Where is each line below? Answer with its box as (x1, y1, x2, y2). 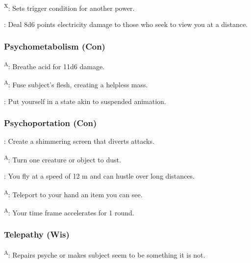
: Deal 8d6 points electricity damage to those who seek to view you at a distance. (4, 19, 248, 29)
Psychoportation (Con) (4, 117, 97, 129)
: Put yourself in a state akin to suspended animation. (4, 96, 166, 106)
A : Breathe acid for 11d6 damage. (4, 60, 105, 71)
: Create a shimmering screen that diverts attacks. (4, 136, 154, 146)
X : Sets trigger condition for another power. (4, 1, 135, 13)
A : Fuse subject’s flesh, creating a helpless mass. (4, 78, 148, 89)
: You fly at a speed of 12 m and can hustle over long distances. (4, 171, 195, 181)
